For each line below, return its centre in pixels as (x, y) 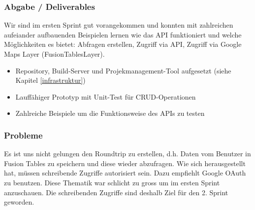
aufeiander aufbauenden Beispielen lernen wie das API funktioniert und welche (123, 34)
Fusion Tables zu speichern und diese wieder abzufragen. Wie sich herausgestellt (125, 163)
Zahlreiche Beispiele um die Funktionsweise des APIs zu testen (110, 113)
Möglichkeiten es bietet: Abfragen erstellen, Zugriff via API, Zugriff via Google (123, 44)
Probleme (23, 135)
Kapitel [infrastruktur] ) (50, 80)
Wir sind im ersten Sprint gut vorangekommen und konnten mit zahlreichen (119, 25)
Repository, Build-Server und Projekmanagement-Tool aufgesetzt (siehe (123, 70)
